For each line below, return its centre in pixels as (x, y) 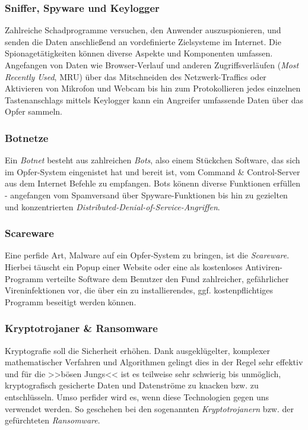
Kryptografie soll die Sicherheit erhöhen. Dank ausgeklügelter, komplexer (138, 350)
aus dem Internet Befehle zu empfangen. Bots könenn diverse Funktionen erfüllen (153, 183)
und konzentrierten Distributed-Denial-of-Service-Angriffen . (112, 206)
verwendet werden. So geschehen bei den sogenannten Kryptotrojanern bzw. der (150, 408)
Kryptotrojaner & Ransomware (81, 328)
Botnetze (27, 137)
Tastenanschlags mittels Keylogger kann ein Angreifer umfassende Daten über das (154, 99)
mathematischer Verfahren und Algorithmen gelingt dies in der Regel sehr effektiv (154, 362)
